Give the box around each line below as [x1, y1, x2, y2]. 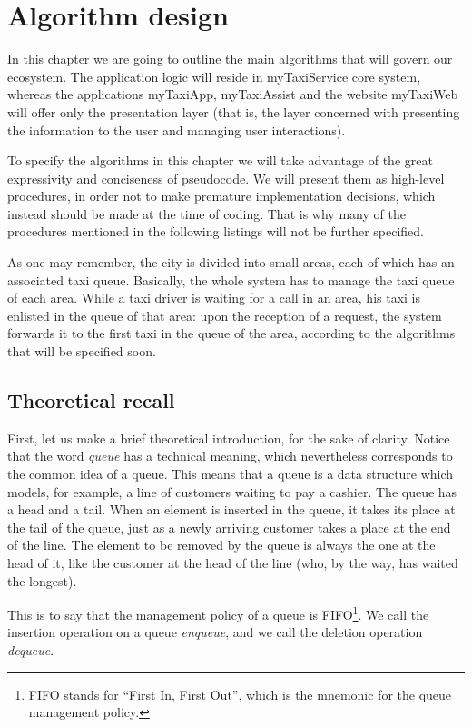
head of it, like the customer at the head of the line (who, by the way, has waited [7, 553, 458, 572]
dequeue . [7, 641, 54, 660]
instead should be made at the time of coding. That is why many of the [7, 204, 406, 223]
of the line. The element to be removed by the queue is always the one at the [7, 535, 436, 554]
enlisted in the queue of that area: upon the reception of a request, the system [7, 305, 442, 324]
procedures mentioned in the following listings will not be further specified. [7, 222, 425, 241]
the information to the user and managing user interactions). [7, 120, 346, 139]
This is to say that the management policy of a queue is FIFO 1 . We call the [7, 603, 429, 623]
